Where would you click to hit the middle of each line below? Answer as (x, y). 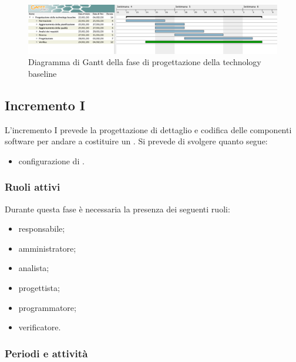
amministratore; (47, 248)
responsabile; (42, 229)
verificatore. (40, 327)
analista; (34, 268)
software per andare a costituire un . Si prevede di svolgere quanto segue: (136, 141)
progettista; (39, 287)
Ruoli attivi (33, 187)
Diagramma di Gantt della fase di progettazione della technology (145, 62)
